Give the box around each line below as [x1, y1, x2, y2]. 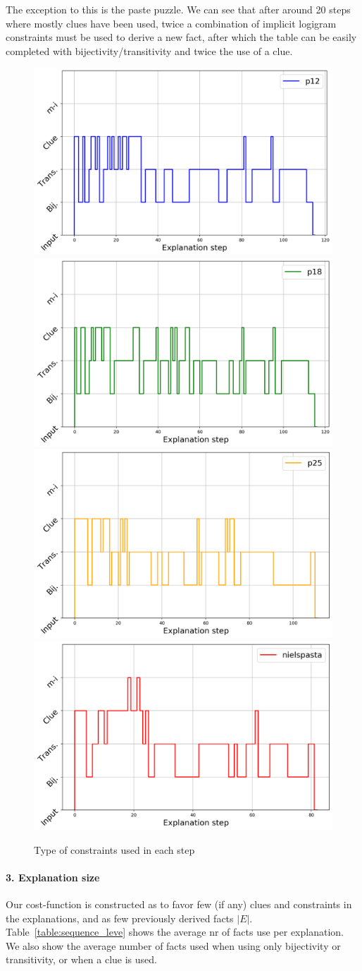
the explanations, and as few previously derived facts [6, 910, 234, 925]
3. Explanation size [6, 869, 100, 884]
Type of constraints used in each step [34, 842, 195, 857]
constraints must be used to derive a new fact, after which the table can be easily [6, 30, 357, 44]
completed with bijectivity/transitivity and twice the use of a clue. [6, 43, 293, 58]
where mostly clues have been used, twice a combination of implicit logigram [6, 16, 337, 30]
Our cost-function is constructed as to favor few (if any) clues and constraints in [6, 896, 352, 911]
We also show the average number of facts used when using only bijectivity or [6, 938, 341, 953]
